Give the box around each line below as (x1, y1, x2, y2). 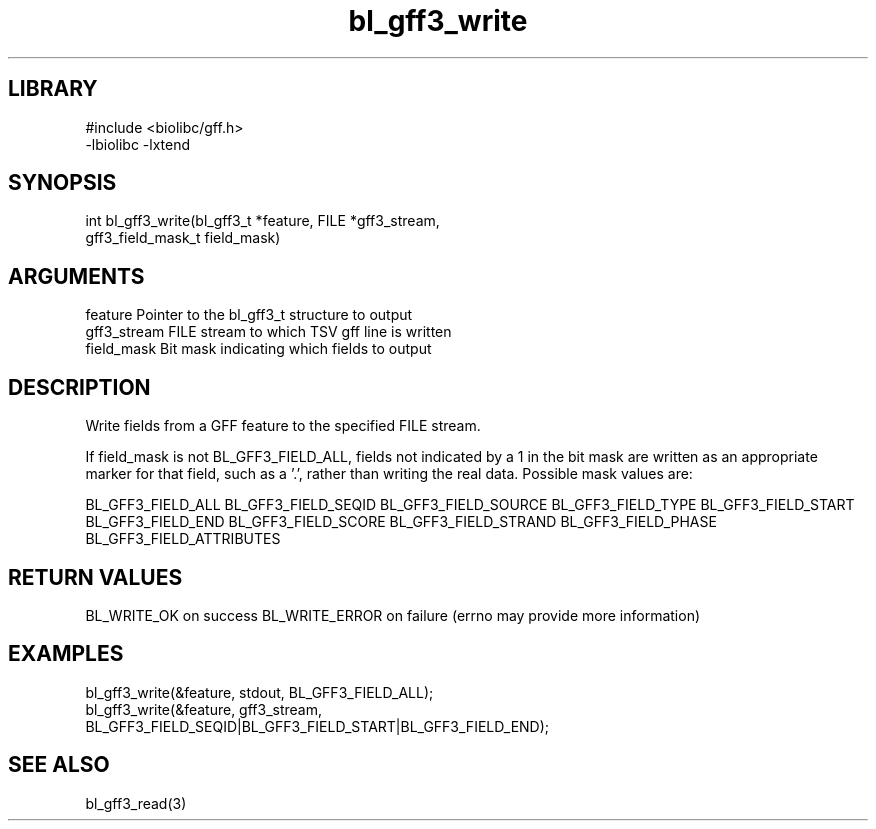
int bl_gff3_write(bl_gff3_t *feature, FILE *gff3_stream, (85, 212, 440, 230)
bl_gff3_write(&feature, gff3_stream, (85, 700, 323, 718)
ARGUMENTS (8, 263, 145, 289)
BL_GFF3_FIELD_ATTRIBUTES (85, 530, 281, 548)
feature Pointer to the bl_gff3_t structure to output (85, 306, 413, 324)
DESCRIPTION (8, 374, 151, 400)
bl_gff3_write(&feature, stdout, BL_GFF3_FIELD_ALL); (85, 683, 434, 701)
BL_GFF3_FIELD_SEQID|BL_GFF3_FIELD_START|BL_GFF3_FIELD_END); (85, 717, 550, 735)
